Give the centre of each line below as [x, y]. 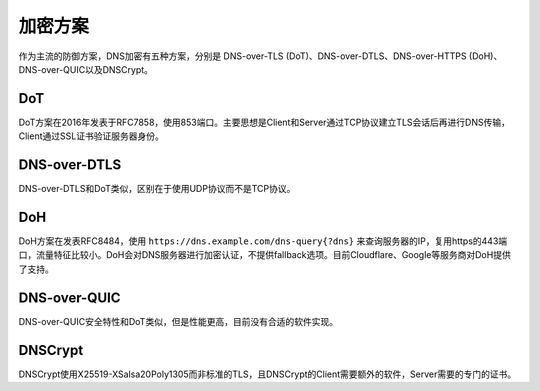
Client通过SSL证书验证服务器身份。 [91, 136]
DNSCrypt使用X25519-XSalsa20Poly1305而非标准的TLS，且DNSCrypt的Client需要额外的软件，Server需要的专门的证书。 [267, 374]
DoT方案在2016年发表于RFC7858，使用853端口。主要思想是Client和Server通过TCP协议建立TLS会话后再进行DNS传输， [264, 122]
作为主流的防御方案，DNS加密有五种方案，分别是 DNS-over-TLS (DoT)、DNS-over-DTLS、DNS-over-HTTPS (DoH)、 [260, 56]
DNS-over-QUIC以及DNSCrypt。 [86, 69]
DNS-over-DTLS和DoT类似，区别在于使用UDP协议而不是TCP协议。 [157, 189]
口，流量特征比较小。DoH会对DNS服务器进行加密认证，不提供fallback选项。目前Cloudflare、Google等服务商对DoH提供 [265, 255]
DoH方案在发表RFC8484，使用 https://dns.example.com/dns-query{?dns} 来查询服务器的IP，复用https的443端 [263, 241]
